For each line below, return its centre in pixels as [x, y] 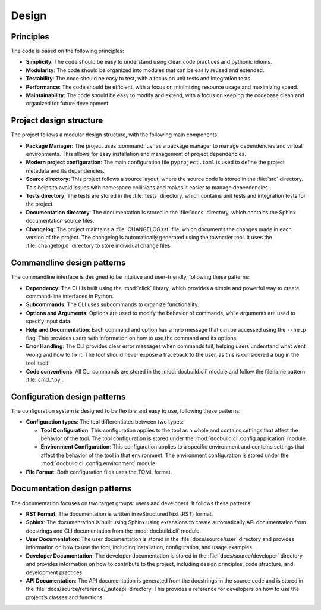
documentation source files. [60, 221]
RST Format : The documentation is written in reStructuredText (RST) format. [119, 514]
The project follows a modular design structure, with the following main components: [115, 135]
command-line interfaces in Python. [70, 296]
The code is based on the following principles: [67, 51]
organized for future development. [68, 104]
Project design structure [57, 121]
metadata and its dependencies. [65, 170]
